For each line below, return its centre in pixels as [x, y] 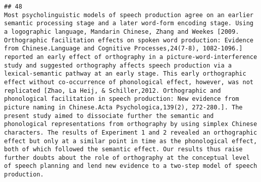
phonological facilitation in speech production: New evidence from [122, 99]
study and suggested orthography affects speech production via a [118, 65]
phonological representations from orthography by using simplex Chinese [131, 124]
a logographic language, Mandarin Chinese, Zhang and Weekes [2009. [122, 32]
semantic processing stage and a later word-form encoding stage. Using [129, 23]
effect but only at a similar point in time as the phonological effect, [131, 141]
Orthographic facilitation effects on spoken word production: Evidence [129, 40]
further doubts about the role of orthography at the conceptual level [127, 158]
